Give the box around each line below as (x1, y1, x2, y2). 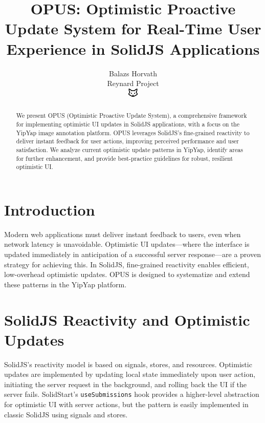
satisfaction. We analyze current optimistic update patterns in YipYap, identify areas (16, 145, 243, 154)
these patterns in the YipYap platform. (4, 279, 127, 289)
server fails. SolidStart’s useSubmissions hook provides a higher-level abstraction (4, 389, 259, 399)
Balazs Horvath (108, 68, 158, 78)
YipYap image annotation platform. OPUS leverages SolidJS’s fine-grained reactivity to (16, 128, 250, 137)
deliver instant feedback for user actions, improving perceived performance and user (16, 137, 239, 145)
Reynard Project (107, 78, 159, 89)
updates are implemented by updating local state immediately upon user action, (4, 369, 256, 379)
